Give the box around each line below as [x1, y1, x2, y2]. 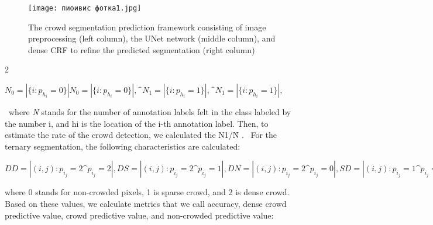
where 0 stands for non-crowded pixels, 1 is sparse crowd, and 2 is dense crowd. [5, 186, 290, 198]
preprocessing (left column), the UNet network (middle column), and [28, 32, 276, 44]
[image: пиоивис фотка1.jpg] [28, 4, 142, 12]
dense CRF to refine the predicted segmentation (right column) [28, 43, 255, 56]
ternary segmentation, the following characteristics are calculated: [5, 140, 240, 152]
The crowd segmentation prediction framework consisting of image [28, 20, 266, 33]
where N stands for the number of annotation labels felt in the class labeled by [8, 106, 291, 118]
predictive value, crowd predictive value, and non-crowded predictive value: [5, 209, 274, 221]
